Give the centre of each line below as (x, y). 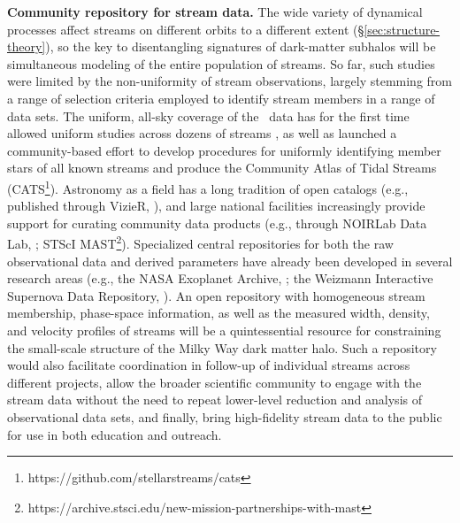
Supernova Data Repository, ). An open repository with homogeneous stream (216, 295)
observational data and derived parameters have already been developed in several (230, 261)
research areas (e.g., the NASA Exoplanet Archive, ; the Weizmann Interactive (220, 278)
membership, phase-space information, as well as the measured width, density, (218, 313)
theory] (27, 46)
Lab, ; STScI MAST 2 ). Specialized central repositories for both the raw (200, 242)
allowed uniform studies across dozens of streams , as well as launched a (202, 133)
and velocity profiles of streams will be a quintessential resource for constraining (224, 330)
